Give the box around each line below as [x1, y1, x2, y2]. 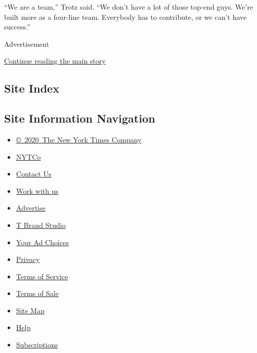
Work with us [16, 185, 59, 196]
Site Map [16, 305, 45, 315]
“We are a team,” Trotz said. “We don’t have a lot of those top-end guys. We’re [4, 2, 253, 12]
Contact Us [16, 168, 52, 179]
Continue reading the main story [4, 55, 106, 66]
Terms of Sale [16, 288, 59, 299]
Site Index [4, 80, 60, 96]
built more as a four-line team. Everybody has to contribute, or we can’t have [4, 11, 247, 22]
